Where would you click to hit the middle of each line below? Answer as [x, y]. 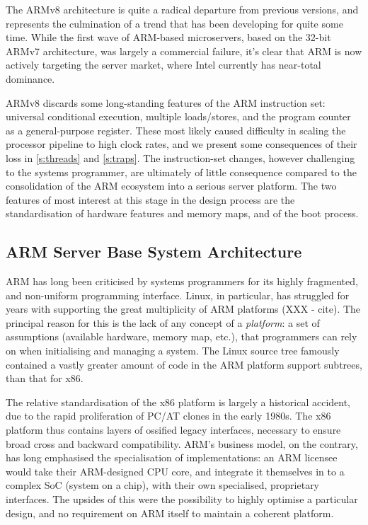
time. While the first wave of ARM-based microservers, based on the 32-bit [168, 37]
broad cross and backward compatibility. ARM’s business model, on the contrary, [182, 443]
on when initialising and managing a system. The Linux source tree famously [173, 351]
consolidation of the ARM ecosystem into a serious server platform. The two [171, 186]
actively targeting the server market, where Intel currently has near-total [163, 65]
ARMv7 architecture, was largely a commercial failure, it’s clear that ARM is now [184, 51]
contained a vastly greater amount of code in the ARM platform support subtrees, [184, 364]
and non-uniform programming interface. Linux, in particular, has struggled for [178, 295]
